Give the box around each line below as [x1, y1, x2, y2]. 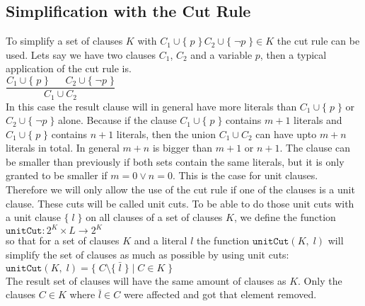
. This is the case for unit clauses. [172, 168, 318, 183]
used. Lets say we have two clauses [6, 47, 156, 62]
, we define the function [233, 210, 336, 225]
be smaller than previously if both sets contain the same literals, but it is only [6, 154, 344, 169]
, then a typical [260, 47, 327, 62]
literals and [294, 113, 342, 127]
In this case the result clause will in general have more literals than [6, 98, 297, 113]
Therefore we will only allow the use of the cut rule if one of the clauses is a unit [6, 182, 355, 197]
